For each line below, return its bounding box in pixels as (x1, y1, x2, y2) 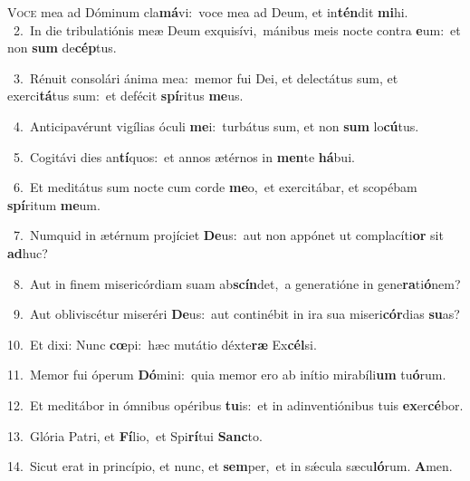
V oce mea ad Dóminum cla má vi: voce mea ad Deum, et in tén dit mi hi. (7, 3, 408, 21)
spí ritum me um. (7, 195, 101, 214)
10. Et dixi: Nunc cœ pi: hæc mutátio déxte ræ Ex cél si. (7, 334, 317, 353)
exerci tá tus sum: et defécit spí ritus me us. (7, 86, 244, 105)
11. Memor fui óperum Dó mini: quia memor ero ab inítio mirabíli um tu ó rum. (7, 365, 446, 384)
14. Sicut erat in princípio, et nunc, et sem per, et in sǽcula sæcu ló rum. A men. (7, 457, 453, 476)
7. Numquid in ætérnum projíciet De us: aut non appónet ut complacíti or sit (13, 226, 444, 245)
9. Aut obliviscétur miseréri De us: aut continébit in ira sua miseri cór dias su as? (13, 304, 460, 323)
